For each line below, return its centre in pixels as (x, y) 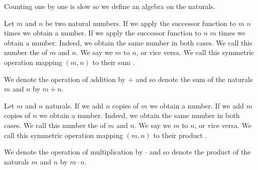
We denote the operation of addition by (65, 79)
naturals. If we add (74, 105)
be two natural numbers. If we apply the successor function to (141, 23)
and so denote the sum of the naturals (194, 79)
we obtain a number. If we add (197, 105)
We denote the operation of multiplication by (74, 152)
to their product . (180, 135)
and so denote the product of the (200, 152)
